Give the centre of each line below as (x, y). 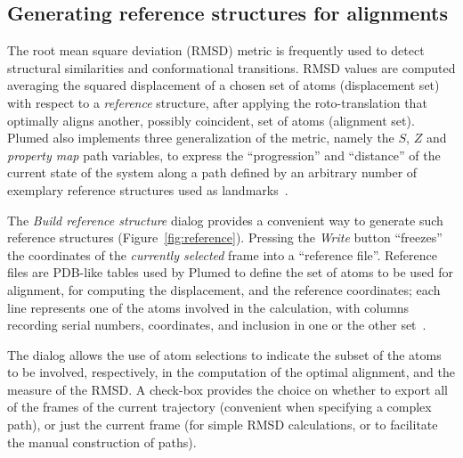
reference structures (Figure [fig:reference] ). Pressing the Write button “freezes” (225, 237)
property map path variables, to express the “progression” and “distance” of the (224, 155)
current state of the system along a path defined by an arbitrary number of (212, 172)
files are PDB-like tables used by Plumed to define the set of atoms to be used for (230, 272)
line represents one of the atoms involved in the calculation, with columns (208, 307)
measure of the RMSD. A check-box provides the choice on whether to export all (227, 389)
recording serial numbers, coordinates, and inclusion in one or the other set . (217, 325)
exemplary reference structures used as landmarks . (148, 189)
